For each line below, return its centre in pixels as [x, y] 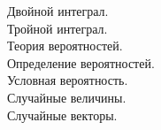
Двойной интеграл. [58, 11]
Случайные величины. [67, 97]
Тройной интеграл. [57, 28]
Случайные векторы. [62, 115]
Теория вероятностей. [65, 46]
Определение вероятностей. [81, 62]
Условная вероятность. [68, 80]
